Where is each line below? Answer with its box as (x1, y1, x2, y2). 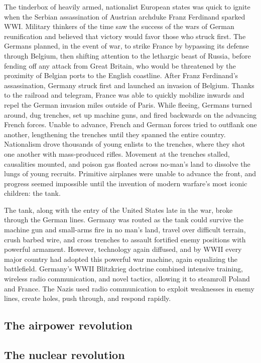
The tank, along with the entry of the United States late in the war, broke (4, 204, 233, 215)
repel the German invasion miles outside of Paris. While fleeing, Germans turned (4, 99, 252, 110)
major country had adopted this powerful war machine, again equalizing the (4, 253, 237, 264)
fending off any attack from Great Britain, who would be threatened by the (4, 60, 236, 71)
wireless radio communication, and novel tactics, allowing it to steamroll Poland (4, 273, 250, 284)
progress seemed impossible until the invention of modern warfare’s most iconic (4, 178, 247, 188)
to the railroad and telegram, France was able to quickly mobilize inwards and (4, 90, 244, 100)
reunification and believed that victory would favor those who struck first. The (4, 31, 246, 41)
